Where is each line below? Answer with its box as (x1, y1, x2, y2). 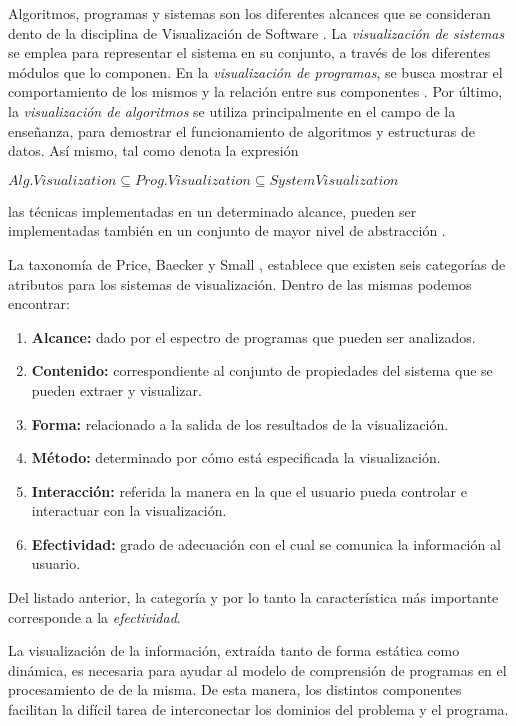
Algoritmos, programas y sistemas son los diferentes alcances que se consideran (8, 3, 491, 23)
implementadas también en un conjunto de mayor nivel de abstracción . (8, 220, 446, 241)
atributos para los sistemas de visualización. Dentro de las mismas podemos (8, 273, 472, 294)
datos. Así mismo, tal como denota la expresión (8, 140, 299, 161)
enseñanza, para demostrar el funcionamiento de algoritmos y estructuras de (8, 120, 475, 141)
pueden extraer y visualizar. (31, 379, 202, 400)
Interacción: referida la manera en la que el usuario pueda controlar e (31, 480, 467, 501)
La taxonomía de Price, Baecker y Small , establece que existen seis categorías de (8, 253, 506, 274)
